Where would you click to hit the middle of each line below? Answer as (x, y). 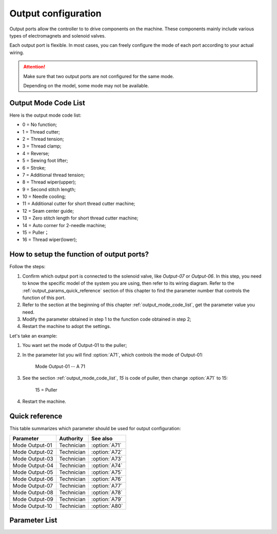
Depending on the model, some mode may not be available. (86, 85)
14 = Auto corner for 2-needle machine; (64, 225)
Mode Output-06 (33, 479)
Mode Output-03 (33, 458)
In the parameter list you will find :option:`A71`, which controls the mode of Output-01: (113, 355)
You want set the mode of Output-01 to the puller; (75, 345)
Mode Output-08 (33, 492)
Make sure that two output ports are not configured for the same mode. (99, 76)
